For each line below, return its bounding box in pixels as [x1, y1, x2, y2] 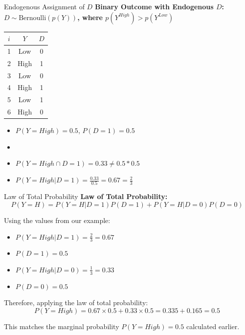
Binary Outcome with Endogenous [94, 1, 214, 11]
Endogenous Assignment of [4, 1, 85, 11]
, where [77, 12, 103, 22]
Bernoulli [19, 14, 46, 22]
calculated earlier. [186, 321, 240, 331]
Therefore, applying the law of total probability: [4, 297, 148, 308]
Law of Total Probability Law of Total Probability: [4, 191, 168, 201]
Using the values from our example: [4, 215, 111, 225]
